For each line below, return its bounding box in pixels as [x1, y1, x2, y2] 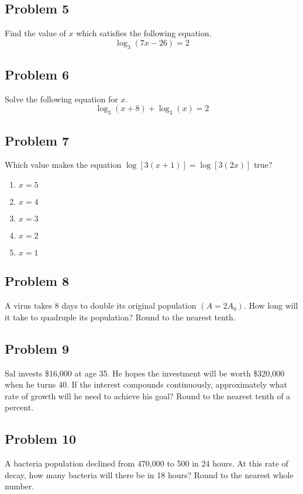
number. [5, 480, 35, 492]
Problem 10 [5, 430, 77, 448]
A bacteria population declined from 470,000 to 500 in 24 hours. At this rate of [5, 457, 288, 469]
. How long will [243, 299, 298, 312]
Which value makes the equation [5, 158, 122, 171]
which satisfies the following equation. [76, 27, 212, 39]
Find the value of [5, 27, 66, 39]
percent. [5, 401, 34, 413]
